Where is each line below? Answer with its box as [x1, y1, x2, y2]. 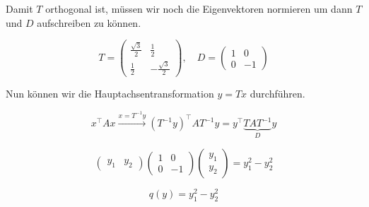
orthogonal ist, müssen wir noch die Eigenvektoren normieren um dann [45, 1, 353, 16]
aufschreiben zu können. [37, 15, 141, 30]
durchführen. [250, 86, 305, 101]
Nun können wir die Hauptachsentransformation [6, 86, 214, 101]
